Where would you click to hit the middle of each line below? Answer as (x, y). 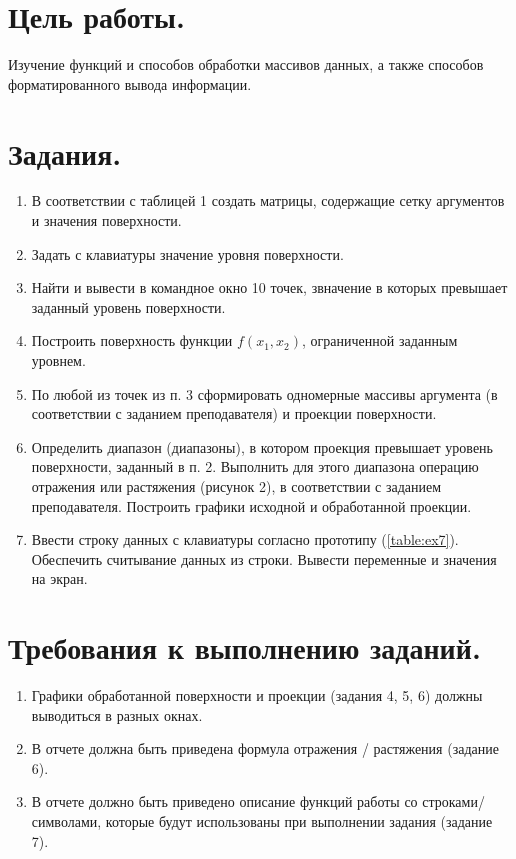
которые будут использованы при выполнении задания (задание (299, 821)
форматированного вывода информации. (130, 83)
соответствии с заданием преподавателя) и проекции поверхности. (234, 413)
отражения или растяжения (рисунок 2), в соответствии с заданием (236, 485)
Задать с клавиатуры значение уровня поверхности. (187, 253)
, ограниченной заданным (380, 340)
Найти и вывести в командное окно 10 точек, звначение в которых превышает (269, 287)
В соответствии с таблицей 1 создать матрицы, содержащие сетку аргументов (268, 200)
